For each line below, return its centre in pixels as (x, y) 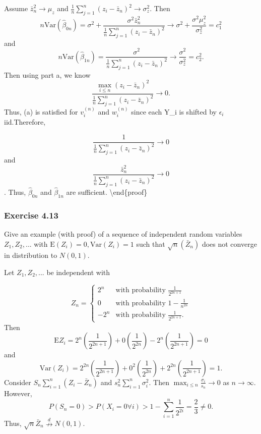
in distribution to (31, 255)
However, (18, 393)
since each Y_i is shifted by (174, 112)
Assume (16, 8)
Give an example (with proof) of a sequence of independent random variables (123, 233)
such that (151, 243)
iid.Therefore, (25, 122)
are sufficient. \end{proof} (107, 192)
